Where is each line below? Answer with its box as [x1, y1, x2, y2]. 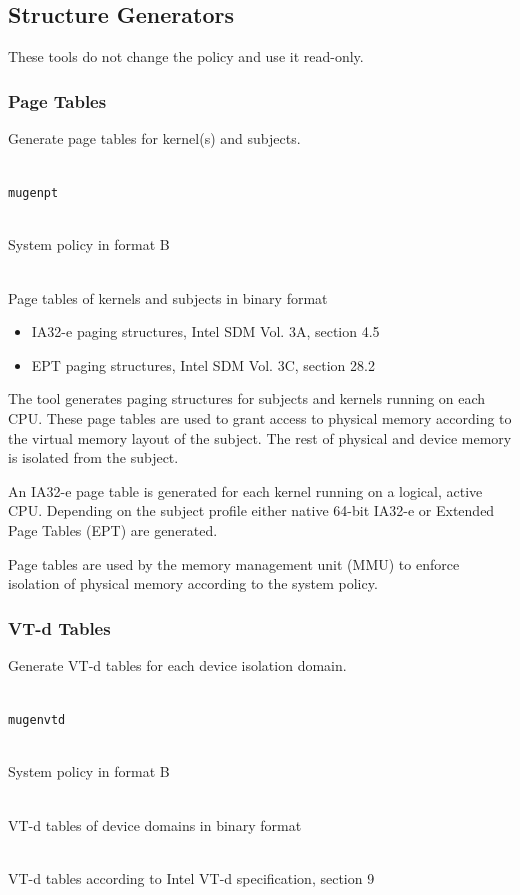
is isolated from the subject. [8, 447, 179, 468]
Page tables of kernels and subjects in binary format [8, 287, 328, 308]
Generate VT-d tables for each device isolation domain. [8, 654, 347, 675]
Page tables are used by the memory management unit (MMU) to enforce [8, 553, 460, 574]
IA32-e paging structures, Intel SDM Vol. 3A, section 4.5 [31, 321, 380, 342]
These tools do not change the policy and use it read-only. [8, 46, 364, 67]
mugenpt [8, 186, 59, 201]
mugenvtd [8, 713, 66, 728]
